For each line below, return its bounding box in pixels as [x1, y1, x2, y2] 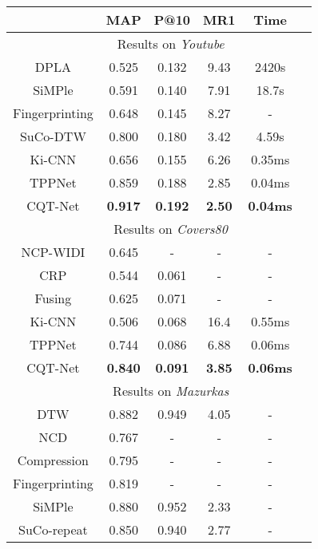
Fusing [34, 289, 72, 307]
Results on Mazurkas [113, 381, 229, 400]
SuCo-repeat [18, 520, 88, 539]
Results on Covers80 [113, 219, 228, 238]
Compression [17, 451, 89, 469]
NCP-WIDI [21, 243, 85, 261]
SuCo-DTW [19, 127, 86, 145]
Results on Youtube [117, 34, 225, 53]
